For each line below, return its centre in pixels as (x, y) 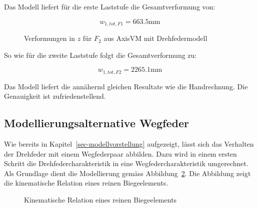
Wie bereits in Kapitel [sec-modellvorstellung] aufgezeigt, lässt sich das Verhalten (129, 144)
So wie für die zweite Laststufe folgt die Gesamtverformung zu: (100, 55)
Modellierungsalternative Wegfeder (96, 123)
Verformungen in (49, 38)
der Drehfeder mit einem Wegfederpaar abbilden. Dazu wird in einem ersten (120, 153)
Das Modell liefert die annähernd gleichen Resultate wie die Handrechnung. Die (126, 86)
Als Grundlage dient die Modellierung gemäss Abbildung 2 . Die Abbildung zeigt (127, 173)
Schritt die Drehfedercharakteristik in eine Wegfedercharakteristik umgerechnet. (126, 163)
